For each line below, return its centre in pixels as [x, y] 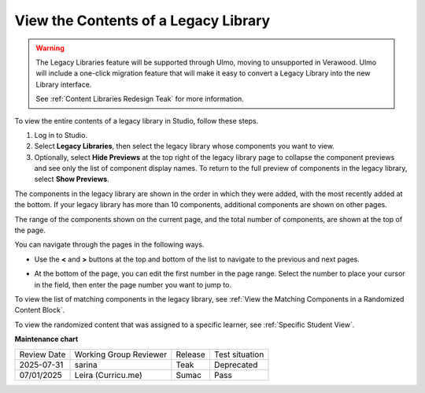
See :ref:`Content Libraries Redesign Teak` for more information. [140, 99]
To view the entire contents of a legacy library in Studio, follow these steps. [137, 120]
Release [191, 354]
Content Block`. [40, 310]
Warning [50, 48]
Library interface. [64, 84]
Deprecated [236, 365]
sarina [86, 365]
